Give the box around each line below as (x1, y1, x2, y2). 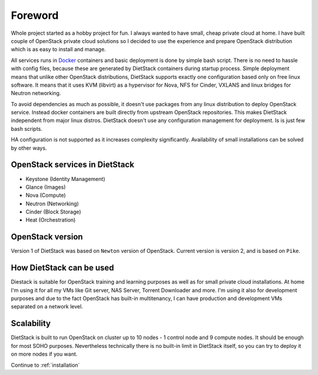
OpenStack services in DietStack (11, 160, 135, 170)
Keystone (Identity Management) (25, 175, 105, 182)
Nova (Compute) (25, 192, 66, 199)
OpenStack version (11, 232, 83, 242)
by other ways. (11, 144, 47, 152)
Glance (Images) (25, 183, 66, 190)
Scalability (11, 318, 51, 328)
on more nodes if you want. (11, 351, 78, 358)
